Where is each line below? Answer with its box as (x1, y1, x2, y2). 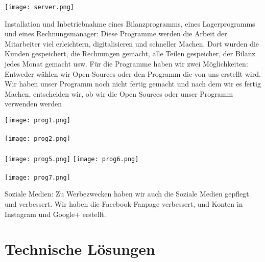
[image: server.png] (5, 4, 75, 11)
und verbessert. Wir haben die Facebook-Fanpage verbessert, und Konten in (5, 199, 243, 209)
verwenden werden (5, 98, 62, 109)
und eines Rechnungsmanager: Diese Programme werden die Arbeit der (5, 28, 227, 39)
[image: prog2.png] (5, 135, 70, 143)
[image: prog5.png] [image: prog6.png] (5, 155, 139, 163)
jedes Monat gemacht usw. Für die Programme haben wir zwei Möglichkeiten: (5, 58, 248, 69)
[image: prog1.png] (5, 117, 70, 124)
